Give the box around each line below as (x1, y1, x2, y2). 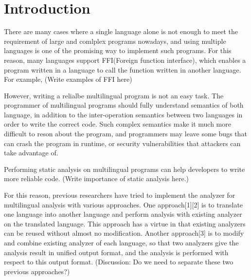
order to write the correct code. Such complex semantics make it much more (4, 119, 231, 129)
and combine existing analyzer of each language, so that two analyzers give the (4, 238, 239, 247)
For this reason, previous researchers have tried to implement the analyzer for (4, 190, 235, 200)
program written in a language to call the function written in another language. (4, 64, 241, 75)
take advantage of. (4, 148, 58, 158)
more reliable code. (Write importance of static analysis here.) (4, 173, 189, 184)
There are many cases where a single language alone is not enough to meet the (4, 26, 238, 37)
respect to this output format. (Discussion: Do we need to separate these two (4, 257, 233, 267)
